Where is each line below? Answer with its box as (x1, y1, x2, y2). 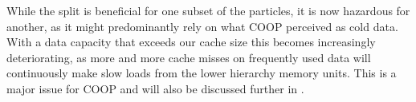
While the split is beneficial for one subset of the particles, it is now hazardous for (6, 2, 410, 18)
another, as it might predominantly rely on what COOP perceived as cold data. (6, 18, 398, 34)
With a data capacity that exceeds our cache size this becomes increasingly (6, 33, 376, 50)
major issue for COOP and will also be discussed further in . (6, 80, 304, 96)
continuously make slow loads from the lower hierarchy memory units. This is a (6, 65, 397, 81)
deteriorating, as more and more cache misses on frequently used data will (6, 49, 371, 65)
